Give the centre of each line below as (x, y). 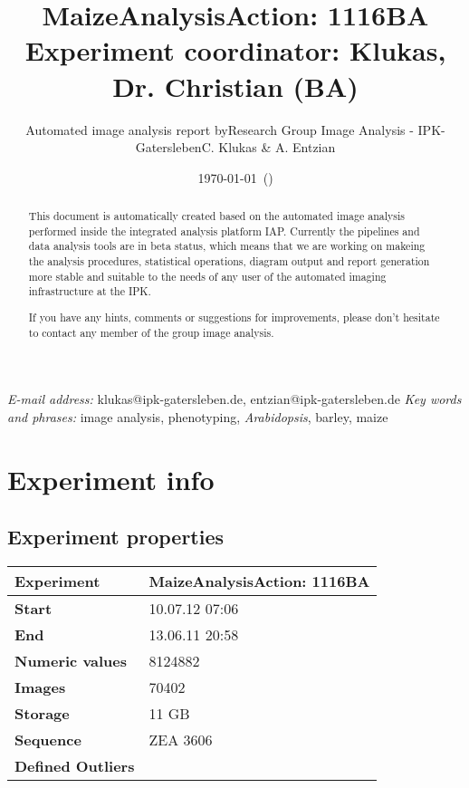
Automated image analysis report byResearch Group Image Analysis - (220, 129)
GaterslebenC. (175, 147)
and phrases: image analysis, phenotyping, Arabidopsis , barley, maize (198, 416)
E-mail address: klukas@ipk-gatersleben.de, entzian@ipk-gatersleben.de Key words (234, 399)
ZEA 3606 (181, 739)
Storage (42, 713)
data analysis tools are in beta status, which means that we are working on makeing (227, 246)
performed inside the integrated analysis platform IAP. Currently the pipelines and (224, 231)
